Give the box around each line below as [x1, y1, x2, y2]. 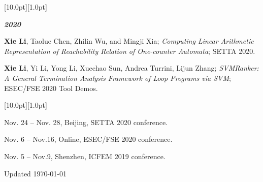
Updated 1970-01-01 [4, 168, 67, 178]
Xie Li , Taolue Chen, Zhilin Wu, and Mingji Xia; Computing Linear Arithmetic [4, 36, 254, 46]
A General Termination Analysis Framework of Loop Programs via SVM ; [4, 72, 231, 83]
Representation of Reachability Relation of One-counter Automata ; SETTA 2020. [4, 45, 255, 56]
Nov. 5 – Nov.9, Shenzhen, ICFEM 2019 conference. [4, 150, 166, 161]
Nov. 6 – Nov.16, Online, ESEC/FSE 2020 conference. [4, 134, 173, 144]
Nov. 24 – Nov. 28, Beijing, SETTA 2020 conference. [4, 116, 168, 127]
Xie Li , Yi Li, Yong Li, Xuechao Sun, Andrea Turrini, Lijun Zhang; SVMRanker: [4, 63, 259, 73]
